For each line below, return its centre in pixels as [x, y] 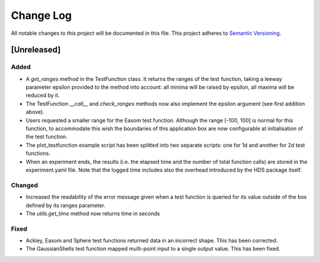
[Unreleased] [36, 50]
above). [35, 112]
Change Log [41, 15]
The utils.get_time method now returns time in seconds [93, 214]
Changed [25, 185]
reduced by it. [43, 95]
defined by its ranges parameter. [66, 205]
